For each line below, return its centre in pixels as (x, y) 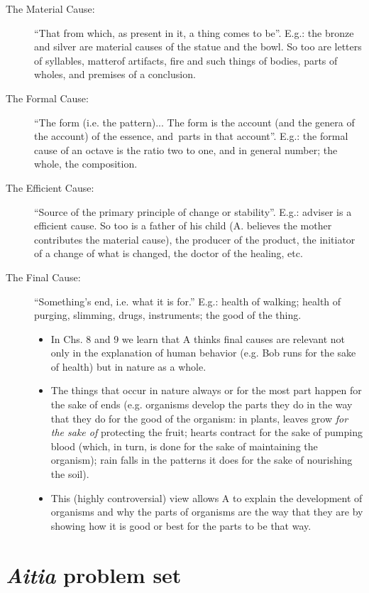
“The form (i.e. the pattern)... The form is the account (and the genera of (194, 122)
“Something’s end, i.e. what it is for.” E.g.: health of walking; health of (188, 301)
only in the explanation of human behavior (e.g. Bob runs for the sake (203, 353)
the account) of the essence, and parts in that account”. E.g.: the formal (191, 136)
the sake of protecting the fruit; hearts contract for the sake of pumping (206, 432)
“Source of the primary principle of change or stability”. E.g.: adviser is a (193, 211)
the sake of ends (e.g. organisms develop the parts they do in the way (202, 404)
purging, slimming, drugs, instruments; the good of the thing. (168, 315)
